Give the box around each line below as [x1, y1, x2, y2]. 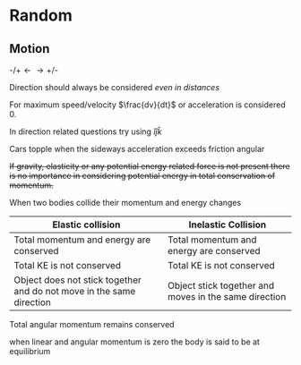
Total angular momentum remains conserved [9, 319, 175, 329]
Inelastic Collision [188, 218, 267, 231]
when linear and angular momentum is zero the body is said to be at [9, 336, 260, 347]
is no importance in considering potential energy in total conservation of [9, 171, 276, 181]
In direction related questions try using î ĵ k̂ [9, 126, 162, 137]
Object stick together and [167, 279, 275, 292]
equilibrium [9, 346, 51, 356]
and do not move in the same [13, 285, 136, 297]
